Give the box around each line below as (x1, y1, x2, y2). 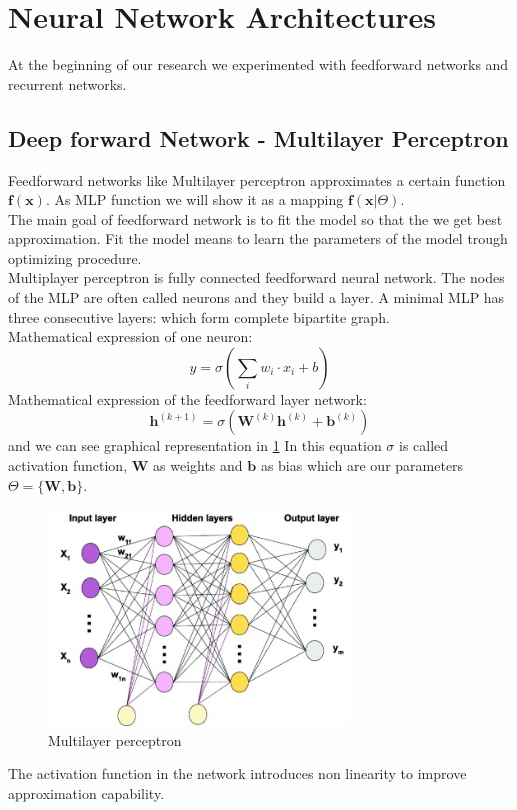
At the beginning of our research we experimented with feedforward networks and (8, 54, 509, 75)
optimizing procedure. (8, 247, 142, 268)
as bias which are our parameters (260, 455, 464, 476)
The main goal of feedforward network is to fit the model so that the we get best (8, 208, 503, 229)
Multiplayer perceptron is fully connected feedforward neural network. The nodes (8, 267, 505, 288)
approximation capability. (8, 782, 165, 803)
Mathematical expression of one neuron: (8, 326, 253, 347)
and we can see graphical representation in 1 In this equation (8, 435, 382, 456)
